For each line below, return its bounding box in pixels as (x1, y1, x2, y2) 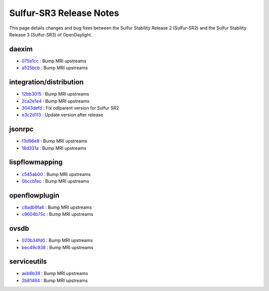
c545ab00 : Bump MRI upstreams (21, 171, 91, 177)
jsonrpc (9, 125, 34, 134)
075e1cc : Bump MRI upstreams (21, 58, 87, 64)
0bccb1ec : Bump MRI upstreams (21, 178, 90, 184)
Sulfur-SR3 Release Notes (9, 7, 120, 18)
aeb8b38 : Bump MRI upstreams (21, 271, 88, 277)
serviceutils (9, 257, 47, 266)
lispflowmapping (9, 158, 63, 166)
